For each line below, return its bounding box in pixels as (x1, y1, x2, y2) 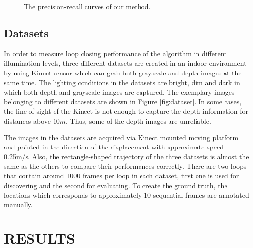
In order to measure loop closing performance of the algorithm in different (4, 48, 227, 58)
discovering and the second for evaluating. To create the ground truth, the (4, 180, 227, 190)
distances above (4, 115, 51, 125)
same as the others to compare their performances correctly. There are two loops (4, 161, 247, 171)
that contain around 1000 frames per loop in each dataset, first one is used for (4, 170, 239, 180)
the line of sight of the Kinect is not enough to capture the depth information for (4, 106, 248, 116)
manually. (4, 199, 33, 209)
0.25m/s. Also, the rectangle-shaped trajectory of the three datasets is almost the (4, 151, 249, 161)
